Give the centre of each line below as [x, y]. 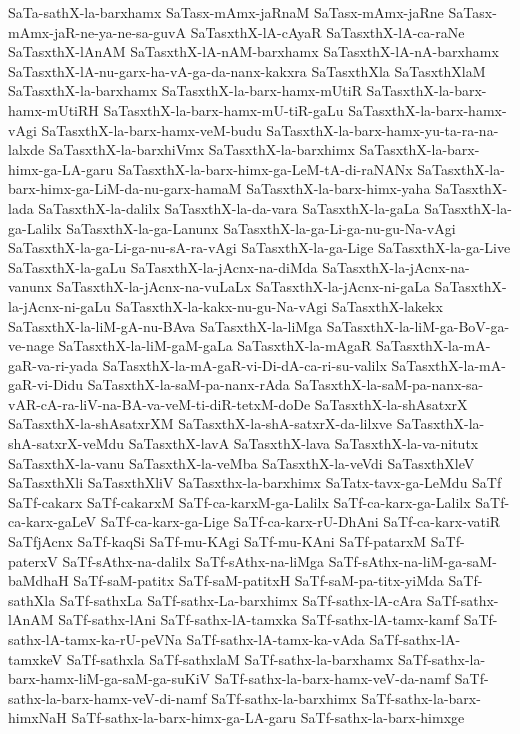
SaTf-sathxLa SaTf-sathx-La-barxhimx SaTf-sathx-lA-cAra [241, 599]
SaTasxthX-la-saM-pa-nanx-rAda [188, 384]
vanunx [30, 286]
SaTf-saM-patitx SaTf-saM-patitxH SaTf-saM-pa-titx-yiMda [258, 580]
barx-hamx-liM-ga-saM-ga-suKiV [109, 678]
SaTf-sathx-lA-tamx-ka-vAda [275, 639]
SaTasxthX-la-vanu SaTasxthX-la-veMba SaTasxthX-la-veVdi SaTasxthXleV [241, 462]
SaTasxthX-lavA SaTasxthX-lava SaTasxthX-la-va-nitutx [303, 443]
